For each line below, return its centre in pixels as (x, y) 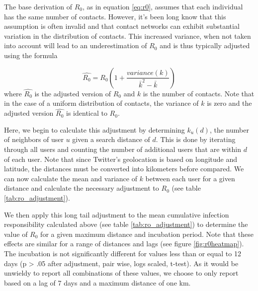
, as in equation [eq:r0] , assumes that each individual (163, 6)
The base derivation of (38, 6)
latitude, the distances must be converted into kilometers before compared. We (124, 169)
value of (16, 234)
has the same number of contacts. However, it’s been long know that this (115, 16)
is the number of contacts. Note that (199, 93)
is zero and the (229, 103)
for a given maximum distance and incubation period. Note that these (147, 234)
